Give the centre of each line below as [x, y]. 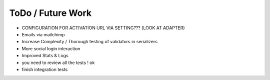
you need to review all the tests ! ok [58, 63]
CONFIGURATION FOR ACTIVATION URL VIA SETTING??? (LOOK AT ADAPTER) [103, 28]
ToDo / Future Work [50, 13]
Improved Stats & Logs [45, 56]
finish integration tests [45, 69]
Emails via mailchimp [43, 34]
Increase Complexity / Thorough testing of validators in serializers [89, 42]
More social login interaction [51, 48]
